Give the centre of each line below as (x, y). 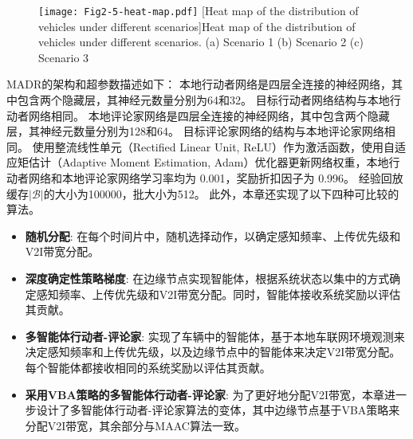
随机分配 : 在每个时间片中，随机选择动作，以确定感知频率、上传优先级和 (213, 235)
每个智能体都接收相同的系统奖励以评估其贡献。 (148, 367)
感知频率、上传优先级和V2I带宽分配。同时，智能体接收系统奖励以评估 (218, 294)
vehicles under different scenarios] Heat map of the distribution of (197, 26)
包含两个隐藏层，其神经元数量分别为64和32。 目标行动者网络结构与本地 (203, 100)
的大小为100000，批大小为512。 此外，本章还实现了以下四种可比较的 (221, 193)
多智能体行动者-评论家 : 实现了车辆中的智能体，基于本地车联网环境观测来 (215, 336)
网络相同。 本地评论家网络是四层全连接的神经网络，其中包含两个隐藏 (209, 115)
